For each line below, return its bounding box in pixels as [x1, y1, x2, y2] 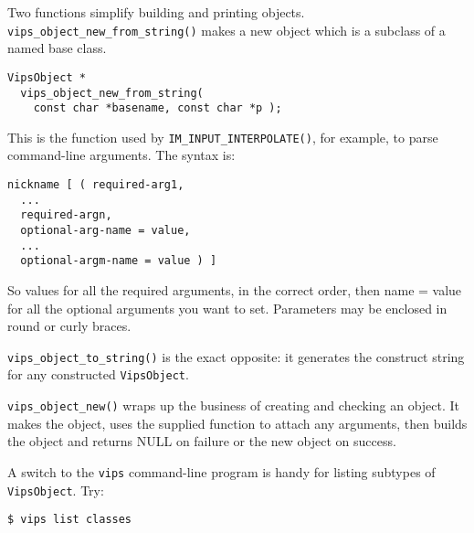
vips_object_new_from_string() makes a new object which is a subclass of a [7, 20, 446, 39]
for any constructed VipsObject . [7, 365, 189, 384]
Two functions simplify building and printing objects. [7, 3, 305, 21]
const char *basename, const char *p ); [33, 101, 282, 115]
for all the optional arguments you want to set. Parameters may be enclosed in [7, 298, 448, 317]
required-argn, [20, 208, 112, 222]
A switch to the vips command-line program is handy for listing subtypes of [7, 462, 436, 481]
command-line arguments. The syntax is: [7, 145, 236, 165]
